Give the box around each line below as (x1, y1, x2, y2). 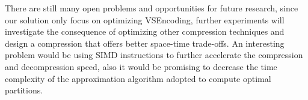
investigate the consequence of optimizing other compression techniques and (5, 25, 285, 38)
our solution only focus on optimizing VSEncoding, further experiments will (5, 13, 285, 26)
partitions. (5, 84, 43, 96)
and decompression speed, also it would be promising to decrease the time (5, 60, 277, 72)
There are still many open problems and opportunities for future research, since (5, 2, 298, 14)
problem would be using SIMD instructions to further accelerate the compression (5, 49, 303, 61)
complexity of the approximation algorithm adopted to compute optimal (5, 72, 271, 84)
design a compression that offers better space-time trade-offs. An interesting (5, 37, 285, 49)
